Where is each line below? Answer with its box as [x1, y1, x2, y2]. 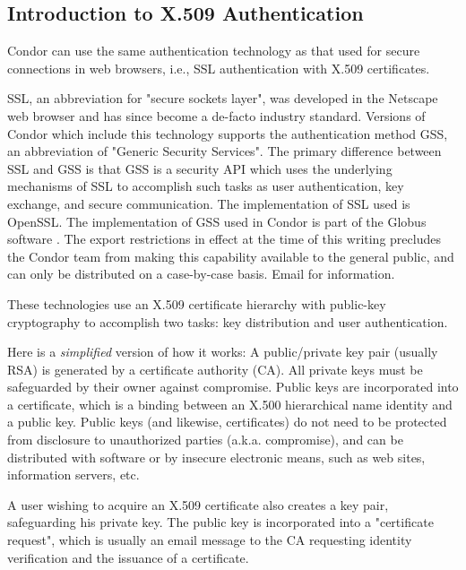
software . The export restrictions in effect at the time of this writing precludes [7, 229, 441, 248]
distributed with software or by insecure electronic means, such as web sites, [7, 447, 426, 466]
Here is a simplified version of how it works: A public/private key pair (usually [7, 342, 438, 361]
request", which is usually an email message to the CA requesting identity [7, 531, 412, 549]
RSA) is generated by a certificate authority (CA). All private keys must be [7, 359, 423, 378]
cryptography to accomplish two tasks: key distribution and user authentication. [7, 312, 448, 331]
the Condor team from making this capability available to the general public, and [7, 246, 454, 265]
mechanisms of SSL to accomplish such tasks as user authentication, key [7, 177, 404, 195]
